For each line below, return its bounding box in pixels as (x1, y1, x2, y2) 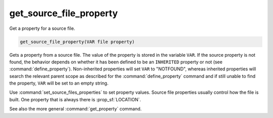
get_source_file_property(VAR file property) (20, 38, 135, 45)
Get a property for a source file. (9, 25, 75, 31)
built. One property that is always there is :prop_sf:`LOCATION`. (9, 96, 142, 102)
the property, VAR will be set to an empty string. (9, 80, 109, 86)
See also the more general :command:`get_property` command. (9, 106, 142, 112)
